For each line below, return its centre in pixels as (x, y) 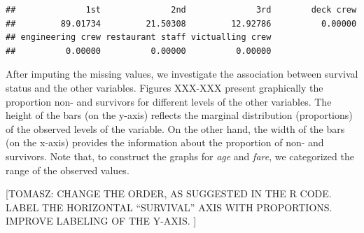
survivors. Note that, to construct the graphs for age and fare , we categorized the (180, 156)
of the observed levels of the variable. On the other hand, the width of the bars (175, 128)
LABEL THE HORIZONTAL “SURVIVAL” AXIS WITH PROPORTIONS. (169, 207)
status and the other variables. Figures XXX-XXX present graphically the (164, 87)
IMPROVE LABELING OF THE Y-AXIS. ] (101, 221)
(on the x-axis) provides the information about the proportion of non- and (165, 142)
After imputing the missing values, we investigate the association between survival (182, 74)
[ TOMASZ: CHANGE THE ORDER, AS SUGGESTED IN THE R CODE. (169, 193)
